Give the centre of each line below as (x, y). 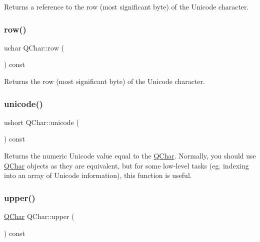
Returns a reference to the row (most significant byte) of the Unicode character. (126, 6)
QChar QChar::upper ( (39, 216)
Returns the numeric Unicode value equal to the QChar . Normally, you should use (130, 155)
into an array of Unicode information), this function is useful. (98, 175)
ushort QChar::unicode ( (41, 122)
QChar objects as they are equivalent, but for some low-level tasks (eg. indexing (126, 165)
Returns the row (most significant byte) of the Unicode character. (104, 81)
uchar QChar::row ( (34, 47)
